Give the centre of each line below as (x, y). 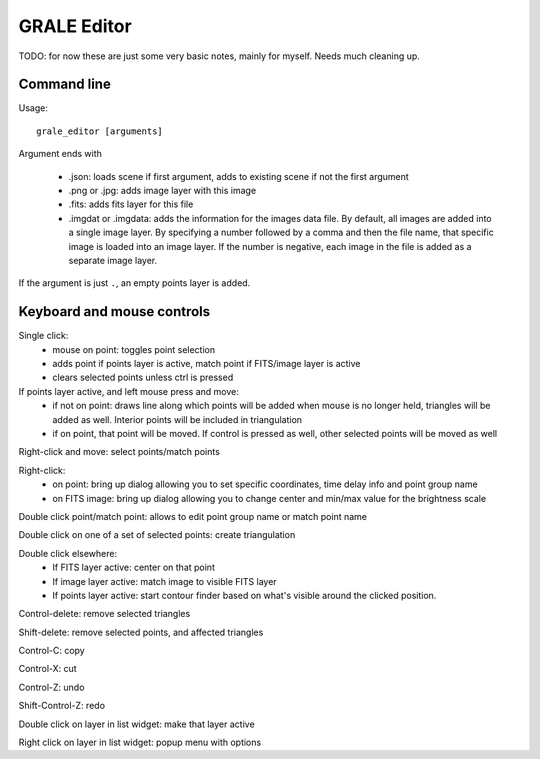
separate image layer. (113, 260)
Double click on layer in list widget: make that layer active (136, 724)
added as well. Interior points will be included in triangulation (177, 419)
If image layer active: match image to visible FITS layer (164, 581)
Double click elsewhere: (68, 553)
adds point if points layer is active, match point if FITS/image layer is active (206, 364)
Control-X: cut (47, 669)
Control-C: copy (51, 651)
